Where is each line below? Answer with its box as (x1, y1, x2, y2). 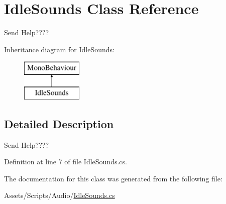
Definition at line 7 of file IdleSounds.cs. (4, 156, 127, 167)
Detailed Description (4, 116, 114, 131)
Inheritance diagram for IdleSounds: (4, 44, 115, 54)
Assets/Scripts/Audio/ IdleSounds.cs (4, 190, 115, 200)
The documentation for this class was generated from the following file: (4, 173, 222, 183)
